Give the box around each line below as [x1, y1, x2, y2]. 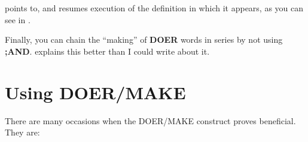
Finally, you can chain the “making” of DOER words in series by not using [5, 33, 283, 46]
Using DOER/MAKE [5, 80, 186, 104]
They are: [5, 126, 40, 138]
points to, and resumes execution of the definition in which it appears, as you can [5, 2, 304, 14]
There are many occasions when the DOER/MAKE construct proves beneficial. [5, 114, 296, 127]
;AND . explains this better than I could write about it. [5, 45, 210, 57]
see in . [5, 13, 31, 26]
